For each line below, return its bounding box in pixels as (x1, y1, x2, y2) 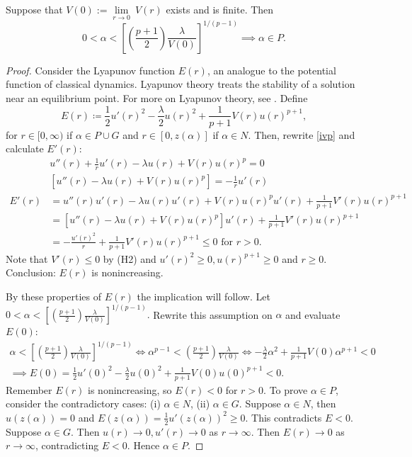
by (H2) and (103, 251, 156, 266)
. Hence (127, 438, 160, 453)
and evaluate (285, 307, 341, 322)
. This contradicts (245, 410, 322, 424)
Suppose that (6, 2, 63, 16)
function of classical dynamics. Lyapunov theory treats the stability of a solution (6, 77, 355, 91)
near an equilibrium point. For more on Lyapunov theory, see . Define (6, 90, 308, 105)
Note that (6, 251, 48, 266)
